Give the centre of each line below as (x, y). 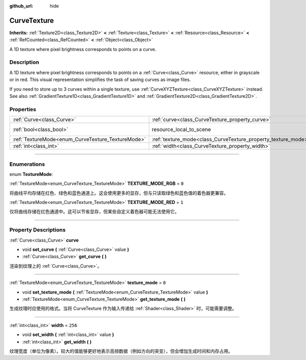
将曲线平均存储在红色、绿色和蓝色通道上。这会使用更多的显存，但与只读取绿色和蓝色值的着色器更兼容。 (119, 193)
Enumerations (27, 164)
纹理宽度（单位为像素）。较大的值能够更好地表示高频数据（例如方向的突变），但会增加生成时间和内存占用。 (121, 351)
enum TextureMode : (31, 174)
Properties (23, 109)
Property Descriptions (37, 230)
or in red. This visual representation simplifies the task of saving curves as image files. (100, 80)
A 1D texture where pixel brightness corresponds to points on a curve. (83, 49)
